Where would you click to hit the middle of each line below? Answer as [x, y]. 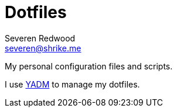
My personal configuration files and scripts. [89, 66]
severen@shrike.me [43, 48]
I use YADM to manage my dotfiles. [72, 84]
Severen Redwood [40, 38]
